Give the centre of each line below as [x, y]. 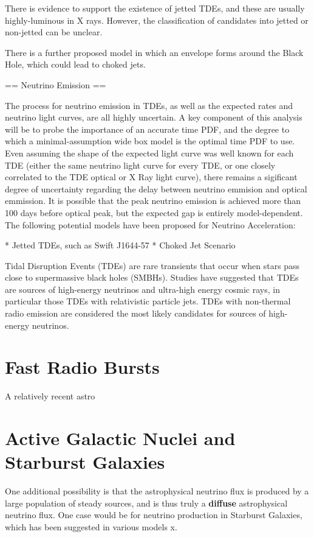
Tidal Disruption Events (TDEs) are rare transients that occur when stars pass [152, 265]
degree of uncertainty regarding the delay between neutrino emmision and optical [156, 188]
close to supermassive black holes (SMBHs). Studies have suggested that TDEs [152, 277]
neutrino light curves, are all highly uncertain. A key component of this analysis [154, 117]
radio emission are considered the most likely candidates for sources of [135, 313]
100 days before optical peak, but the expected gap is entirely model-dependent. [154, 212]
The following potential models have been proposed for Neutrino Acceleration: [150, 224]
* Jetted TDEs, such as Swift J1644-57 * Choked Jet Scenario [120, 245]
